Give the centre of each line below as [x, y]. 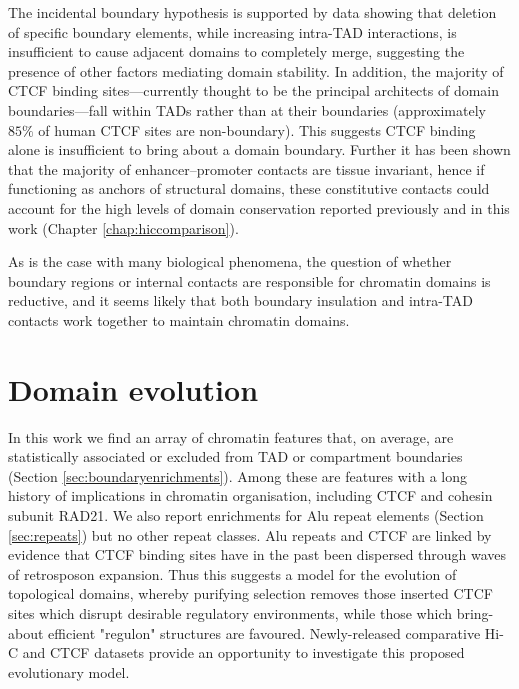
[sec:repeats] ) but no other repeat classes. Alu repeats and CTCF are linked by [250, 534]
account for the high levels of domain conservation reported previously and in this [259, 207]
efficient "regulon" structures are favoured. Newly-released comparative [264, 632]
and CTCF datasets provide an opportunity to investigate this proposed [243, 652]
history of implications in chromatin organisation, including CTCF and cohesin [250, 495]
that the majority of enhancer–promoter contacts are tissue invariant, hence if [246, 168]
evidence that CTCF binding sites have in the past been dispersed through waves [257, 554]
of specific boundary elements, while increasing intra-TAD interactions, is [232, 31]
